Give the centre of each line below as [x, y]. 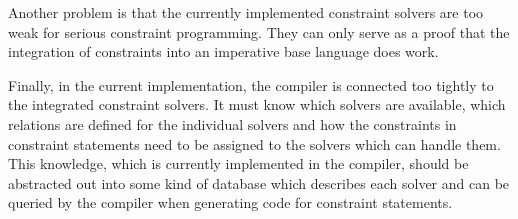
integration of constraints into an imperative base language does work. [223, 51]
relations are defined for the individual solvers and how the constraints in [232, 123]
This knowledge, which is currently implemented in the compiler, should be [238, 163]
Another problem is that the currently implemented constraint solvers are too [246, 12]
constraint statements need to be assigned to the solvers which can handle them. [254, 143]
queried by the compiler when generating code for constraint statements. [230, 202]
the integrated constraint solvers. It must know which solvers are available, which [257, 104]
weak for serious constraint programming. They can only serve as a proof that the [259, 31]
